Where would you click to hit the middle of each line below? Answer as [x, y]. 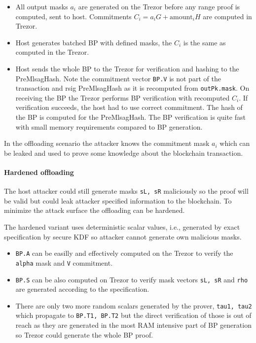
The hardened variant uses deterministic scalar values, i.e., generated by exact [122, 227]
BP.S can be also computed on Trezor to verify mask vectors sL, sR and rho [132, 279]
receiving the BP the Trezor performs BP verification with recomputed [123, 97]
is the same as [204, 42]
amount [181, 17]
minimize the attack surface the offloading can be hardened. [94, 210]
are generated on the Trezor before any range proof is [159, 6]
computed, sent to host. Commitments [73, 16]
